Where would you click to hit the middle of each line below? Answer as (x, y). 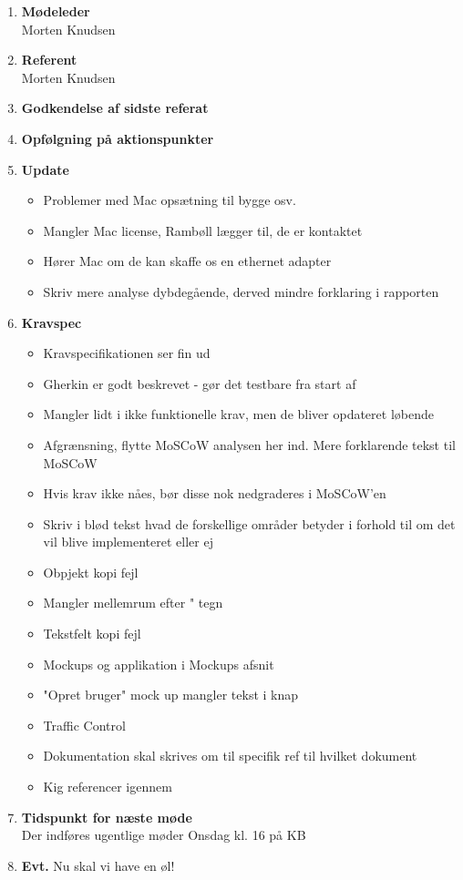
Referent (49, 60)
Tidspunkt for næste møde (107, 817)
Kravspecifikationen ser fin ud (127, 353)
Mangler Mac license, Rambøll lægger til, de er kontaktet (203, 230)
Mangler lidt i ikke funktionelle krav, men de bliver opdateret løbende (238, 414)
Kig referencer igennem (108, 787)
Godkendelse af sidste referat (115, 108)
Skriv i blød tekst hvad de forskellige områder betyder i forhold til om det (249, 523)
